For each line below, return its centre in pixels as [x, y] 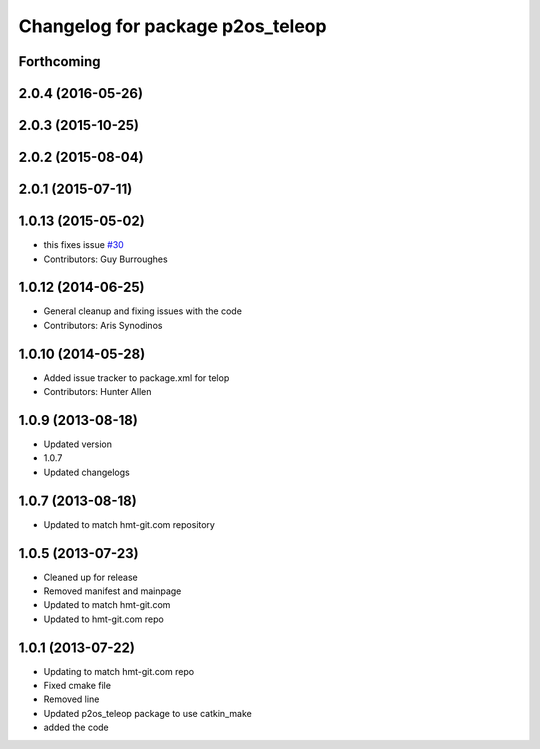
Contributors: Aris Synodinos [103, 325]
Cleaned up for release [91, 577]
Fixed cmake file [77, 686]
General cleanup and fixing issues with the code [142, 311]
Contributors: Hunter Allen [97, 392]
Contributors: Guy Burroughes [106, 259]
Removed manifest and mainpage [112, 591]
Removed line [71, 699]
